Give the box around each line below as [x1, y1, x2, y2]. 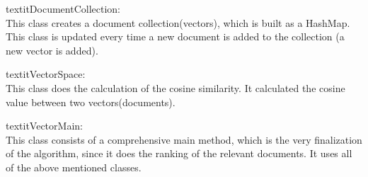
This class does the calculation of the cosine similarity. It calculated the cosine [6, 80, 345, 95]
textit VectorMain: [6, 118, 83, 133]
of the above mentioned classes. [6, 159, 142, 174]
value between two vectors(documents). [6, 94, 176, 109]
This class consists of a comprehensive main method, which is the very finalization [6, 132, 362, 147]
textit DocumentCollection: [6, 1, 120, 16]
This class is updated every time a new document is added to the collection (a [6, 29, 345, 44]
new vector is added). [6, 42, 98, 57]
